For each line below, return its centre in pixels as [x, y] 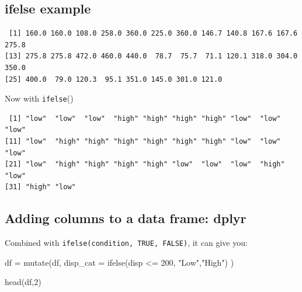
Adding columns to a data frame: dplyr [126, 218]
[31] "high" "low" [40, 187]
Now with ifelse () [39, 98]
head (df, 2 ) [23, 282]
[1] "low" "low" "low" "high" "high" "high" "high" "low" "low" [145, 118]
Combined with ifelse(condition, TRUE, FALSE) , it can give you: [126, 243]
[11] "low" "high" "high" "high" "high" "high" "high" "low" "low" [143, 142]
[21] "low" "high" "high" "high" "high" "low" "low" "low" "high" [145, 164]
